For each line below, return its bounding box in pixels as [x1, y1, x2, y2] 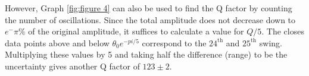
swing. [259, 36, 282, 49]
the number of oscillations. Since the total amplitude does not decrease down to [5, 13, 296, 26]
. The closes [261, 25, 304, 37]
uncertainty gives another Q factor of [5, 59, 140, 72]
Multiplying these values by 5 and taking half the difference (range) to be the [5, 48, 288, 61]
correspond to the [142, 36, 207, 49]
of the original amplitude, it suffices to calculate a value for [28, 25, 244, 37]
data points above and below [5, 36, 110, 49]
